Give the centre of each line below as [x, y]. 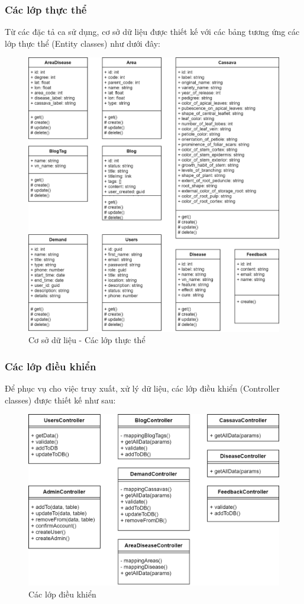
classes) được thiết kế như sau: [60, 400]
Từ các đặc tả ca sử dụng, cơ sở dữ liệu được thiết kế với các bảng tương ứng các [152, 32]
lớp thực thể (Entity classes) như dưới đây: [83, 43]
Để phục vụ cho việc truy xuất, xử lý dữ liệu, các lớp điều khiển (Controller [143, 388]
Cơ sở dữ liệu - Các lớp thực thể [87, 340]
